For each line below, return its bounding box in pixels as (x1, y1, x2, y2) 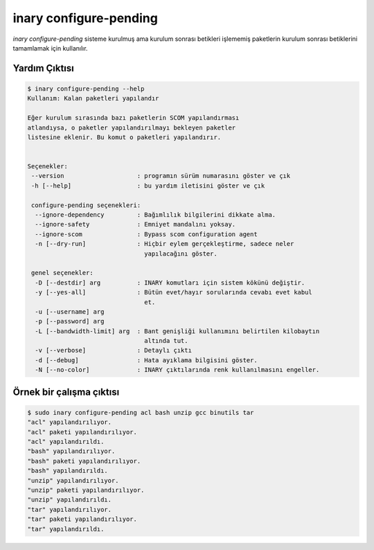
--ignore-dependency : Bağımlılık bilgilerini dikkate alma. (35, 211, 276, 219)
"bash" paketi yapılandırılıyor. (27, 457, 141, 465)
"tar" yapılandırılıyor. (27, 506, 112, 513)
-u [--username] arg (35, 308, 105, 315)
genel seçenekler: (31, 269, 93, 277)
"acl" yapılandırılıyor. (27, 418, 112, 426)
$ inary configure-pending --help (27, 85, 145, 93)
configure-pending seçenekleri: (31, 201, 141, 209)
